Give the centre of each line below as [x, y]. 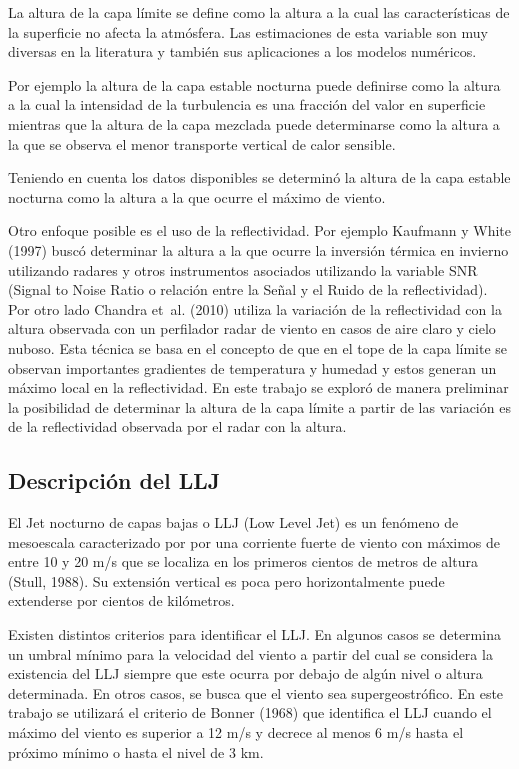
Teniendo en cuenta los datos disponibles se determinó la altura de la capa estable [259, 177]
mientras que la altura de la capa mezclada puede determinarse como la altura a [254, 123]
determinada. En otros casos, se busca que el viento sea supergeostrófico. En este [256, 692]
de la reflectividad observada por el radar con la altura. [177, 426]
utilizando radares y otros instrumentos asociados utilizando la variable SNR [243, 269]
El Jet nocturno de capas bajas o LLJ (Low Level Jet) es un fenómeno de [233, 522]
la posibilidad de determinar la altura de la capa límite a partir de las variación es [259, 406]
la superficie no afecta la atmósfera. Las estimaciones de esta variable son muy [248, 31]
